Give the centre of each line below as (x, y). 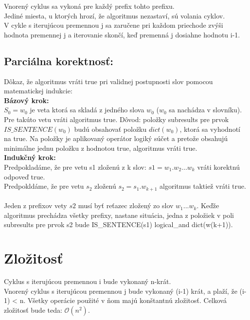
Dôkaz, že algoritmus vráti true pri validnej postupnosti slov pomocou (108, 81)
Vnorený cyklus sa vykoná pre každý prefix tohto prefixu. (89, 6)
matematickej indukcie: (38, 91)
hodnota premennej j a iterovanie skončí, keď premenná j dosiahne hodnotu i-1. (122, 34)
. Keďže (208, 205)
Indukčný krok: (30, 157)
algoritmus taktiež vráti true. (203, 186)
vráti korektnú (218, 167)
